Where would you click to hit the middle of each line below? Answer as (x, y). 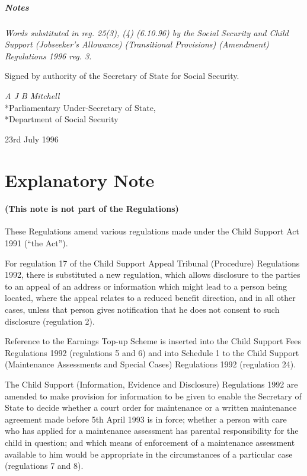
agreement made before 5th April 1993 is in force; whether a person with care (146, 419)
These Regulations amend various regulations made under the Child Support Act (152, 231)
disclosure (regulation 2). (50, 321)
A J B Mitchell (32, 95)
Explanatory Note (80, 180)
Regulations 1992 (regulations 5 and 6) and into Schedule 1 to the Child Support (152, 352)
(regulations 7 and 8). (44, 466)
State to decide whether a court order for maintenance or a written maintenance (151, 407)
